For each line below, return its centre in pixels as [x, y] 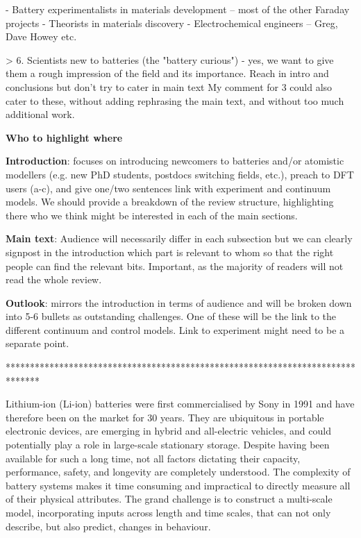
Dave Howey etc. [41, 36]
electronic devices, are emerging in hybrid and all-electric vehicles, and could [168, 431]
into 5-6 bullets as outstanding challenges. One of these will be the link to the [171, 316]
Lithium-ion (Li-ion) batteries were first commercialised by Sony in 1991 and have [180, 404]
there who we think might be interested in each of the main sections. [152, 215]
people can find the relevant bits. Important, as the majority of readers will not [175, 266]
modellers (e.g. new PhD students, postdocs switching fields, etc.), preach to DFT [180, 174]
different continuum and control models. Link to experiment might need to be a [175, 329]
